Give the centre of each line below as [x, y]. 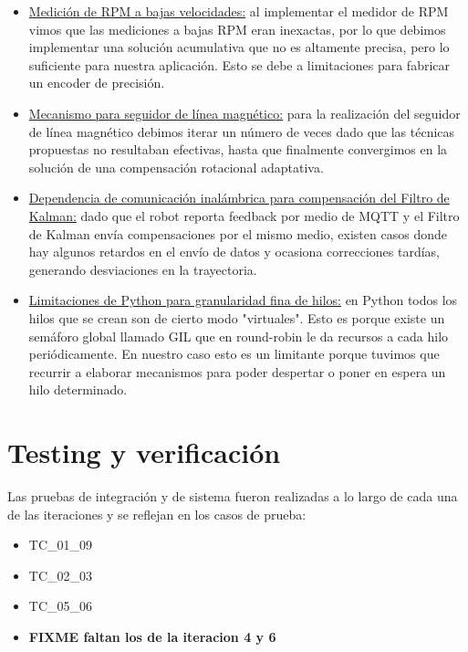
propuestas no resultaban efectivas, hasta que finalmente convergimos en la [238, 149]
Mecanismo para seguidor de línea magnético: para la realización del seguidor [244, 113]
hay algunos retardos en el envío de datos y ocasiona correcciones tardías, [234, 252]
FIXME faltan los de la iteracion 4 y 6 [152, 636]
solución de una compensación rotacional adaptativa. [176, 167]
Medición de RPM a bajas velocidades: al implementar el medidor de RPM [239, 11]
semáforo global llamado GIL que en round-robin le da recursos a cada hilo [239, 336]
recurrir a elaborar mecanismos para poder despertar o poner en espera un [237, 371]
